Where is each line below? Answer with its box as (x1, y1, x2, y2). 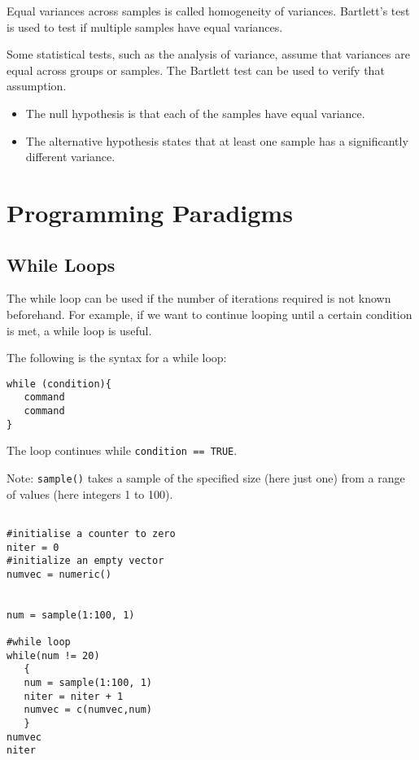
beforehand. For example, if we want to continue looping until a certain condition (7, 305, 412, 322)
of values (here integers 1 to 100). (7, 485, 173, 502)
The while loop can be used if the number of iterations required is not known (7, 290, 391, 307)
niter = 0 (7, 541, 59, 553)
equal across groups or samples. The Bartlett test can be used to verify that (7, 61, 385, 78)
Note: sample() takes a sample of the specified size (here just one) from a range (7, 469, 405, 486)
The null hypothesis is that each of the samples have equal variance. (25, 104, 365, 121)
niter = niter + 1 (24, 690, 124, 702)
